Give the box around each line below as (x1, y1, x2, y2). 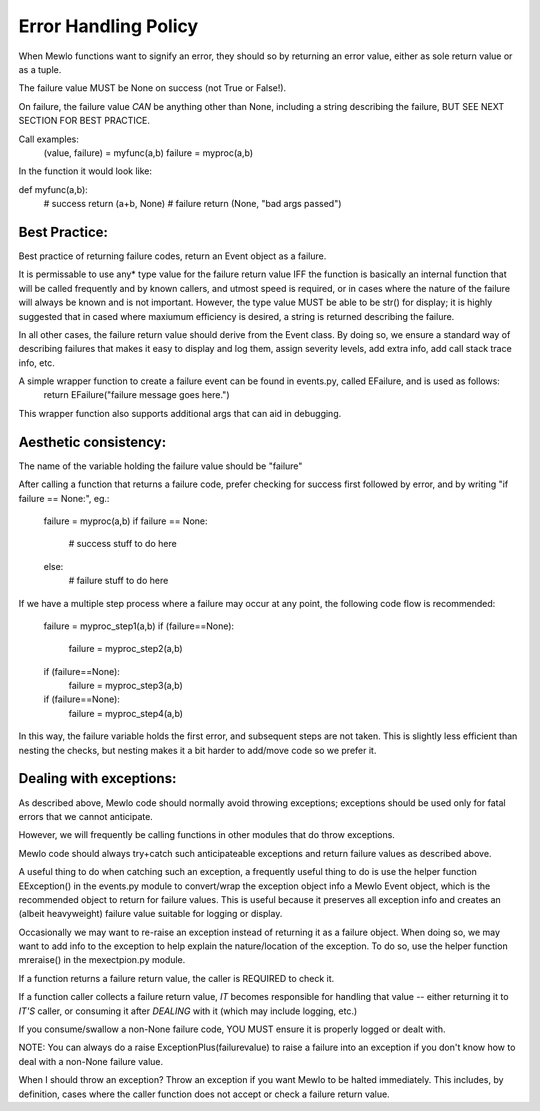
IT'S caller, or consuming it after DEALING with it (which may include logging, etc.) (18, 1005, 358, 1017)
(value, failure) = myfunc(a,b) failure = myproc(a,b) (43, 146, 254, 159)
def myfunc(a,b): (18, 183, 89, 195)
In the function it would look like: (18, 165, 153, 177)
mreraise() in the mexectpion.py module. (18, 954, 186, 966)
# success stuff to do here (68, 538, 177, 550)
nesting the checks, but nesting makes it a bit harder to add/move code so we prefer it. (18, 744, 377, 756)
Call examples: (18, 133, 79, 145)
